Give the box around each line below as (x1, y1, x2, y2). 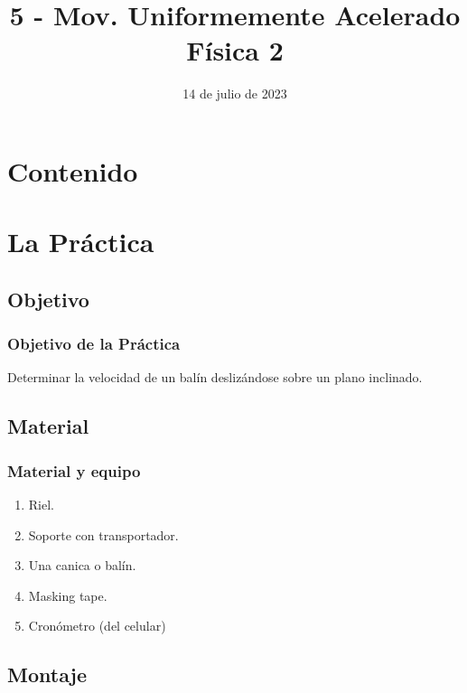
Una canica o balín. (28, 556, 136, 575)
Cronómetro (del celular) (28, 616, 166, 635)
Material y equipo (7, 459, 141, 482)
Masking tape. (28, 585, 107, 604)
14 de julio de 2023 (182, 84, 287, 103)
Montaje (7, 660, 87, 688)
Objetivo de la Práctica (7, 332, 181, 355)
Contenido (7, 152, 138, 189)
